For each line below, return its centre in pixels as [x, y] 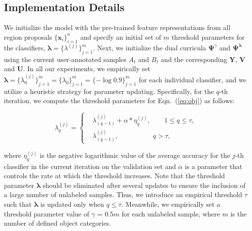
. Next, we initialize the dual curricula [150, 48]
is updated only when [72, 204]
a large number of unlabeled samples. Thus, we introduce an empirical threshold [123, 194]
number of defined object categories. [58, 223]
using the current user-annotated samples [65, 59]
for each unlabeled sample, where [171, 213]
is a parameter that [213, 166]
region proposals [28, 37]
